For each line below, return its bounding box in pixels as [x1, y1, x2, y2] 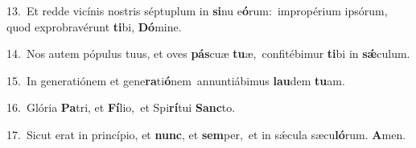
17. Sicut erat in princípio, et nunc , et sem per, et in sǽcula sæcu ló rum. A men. [6, 125, 406, 142]
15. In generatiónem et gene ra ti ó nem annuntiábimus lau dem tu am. [6, 72, 345, 88]
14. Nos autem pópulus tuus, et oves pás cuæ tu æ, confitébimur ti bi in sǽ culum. [6, 45, 410, 62]
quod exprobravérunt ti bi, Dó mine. [6, 18, 182, 35]
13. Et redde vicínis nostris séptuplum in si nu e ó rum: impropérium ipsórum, [6, 2, 388, 18]
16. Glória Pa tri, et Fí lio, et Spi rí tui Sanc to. [6, 99, 236, 116]
